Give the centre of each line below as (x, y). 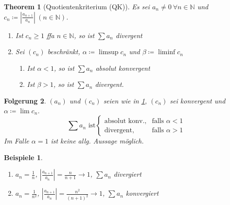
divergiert (127, 174)
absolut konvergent (123, 68)
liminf (167, 52)
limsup (109, 52)
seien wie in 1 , (125, 100)
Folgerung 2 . (25, 100)
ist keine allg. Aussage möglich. (97, 141)
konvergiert (142, 193)
